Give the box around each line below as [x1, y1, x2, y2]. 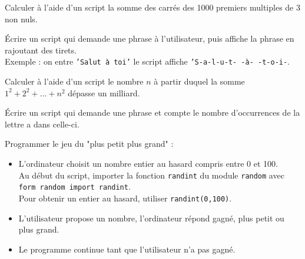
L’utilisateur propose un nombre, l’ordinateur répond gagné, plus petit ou [18, 211, 284, 224]
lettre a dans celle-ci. [5, 117, 79, 130]
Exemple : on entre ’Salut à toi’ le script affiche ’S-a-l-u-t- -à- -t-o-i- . [5, 55, 290, 68]
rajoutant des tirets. [5, 43, 77, 56]
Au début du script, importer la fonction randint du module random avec [18, 169, 284, 181]
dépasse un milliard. [68, 86, 140, 99]
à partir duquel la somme [154, 75, 245, 88]
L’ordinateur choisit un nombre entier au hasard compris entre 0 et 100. [18, 157, 278, 169]
